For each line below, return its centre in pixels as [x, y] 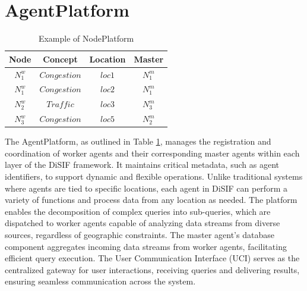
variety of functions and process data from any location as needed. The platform [151, 200]
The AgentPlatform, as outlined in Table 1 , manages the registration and [138, 141]
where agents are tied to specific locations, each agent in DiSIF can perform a [146, 188]
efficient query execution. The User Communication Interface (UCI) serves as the [152, 258]
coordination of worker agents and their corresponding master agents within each [152, 153]
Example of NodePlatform [86, 38]
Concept [60, 59]
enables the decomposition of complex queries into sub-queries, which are [138, 211]
